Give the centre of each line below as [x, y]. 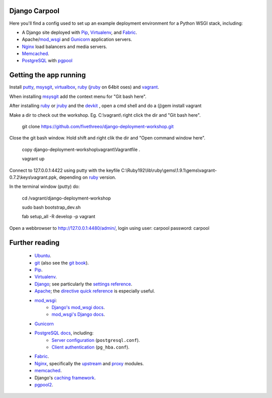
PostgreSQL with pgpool [47, 61]
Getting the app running [48, 75]
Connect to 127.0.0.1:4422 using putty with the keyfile [65, 170]
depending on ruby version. [87, 177]
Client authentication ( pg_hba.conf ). [90, 347]
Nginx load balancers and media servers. [64, 46]
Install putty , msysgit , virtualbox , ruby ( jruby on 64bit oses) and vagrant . [84, 87]
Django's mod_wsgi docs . [78, 307]
